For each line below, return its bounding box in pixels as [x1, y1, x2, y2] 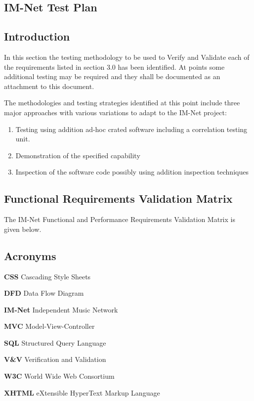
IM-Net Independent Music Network [4, 304, 118, 314]
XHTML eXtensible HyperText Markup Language [4, 387, 160, 398]
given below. [4, 223, 42, 234]
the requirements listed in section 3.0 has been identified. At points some [4, 61, 225, 72]
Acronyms [4, 248, 56, 263]
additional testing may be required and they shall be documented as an [4, 71, 220, 82]
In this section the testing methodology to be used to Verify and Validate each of [4, 51, 250, 62]
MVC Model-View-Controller [4, 321, 95, 331]
